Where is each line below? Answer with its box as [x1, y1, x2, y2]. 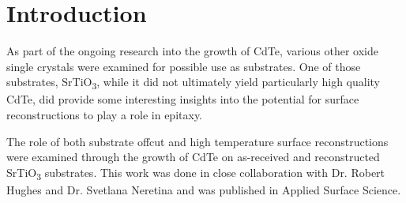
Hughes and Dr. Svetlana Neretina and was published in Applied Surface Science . [6, 181, 401, 197]
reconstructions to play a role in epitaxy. [6, 107, 203, 123]
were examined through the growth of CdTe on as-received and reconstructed [6, 148, 380, 165]
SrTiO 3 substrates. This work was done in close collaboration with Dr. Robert [6, 164, 385, 182]
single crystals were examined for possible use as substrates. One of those [6, 58, 361, 74]
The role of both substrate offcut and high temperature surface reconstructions [6, 133, 389, 149]
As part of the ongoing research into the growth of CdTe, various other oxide [6, 43, 379, 59]
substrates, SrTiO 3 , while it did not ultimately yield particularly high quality [6, 73, 380, 92]
